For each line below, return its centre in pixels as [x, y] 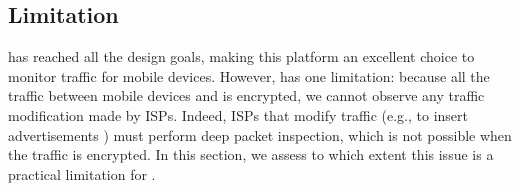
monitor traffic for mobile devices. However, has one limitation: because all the [249, 75]
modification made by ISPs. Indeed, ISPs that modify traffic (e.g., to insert [238, 114]
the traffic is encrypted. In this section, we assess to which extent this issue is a [251, 154]
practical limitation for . [82, 173]
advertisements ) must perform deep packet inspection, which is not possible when [260, 134]
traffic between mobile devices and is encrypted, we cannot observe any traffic [246, 95]
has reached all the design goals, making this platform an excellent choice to [241, 56]
